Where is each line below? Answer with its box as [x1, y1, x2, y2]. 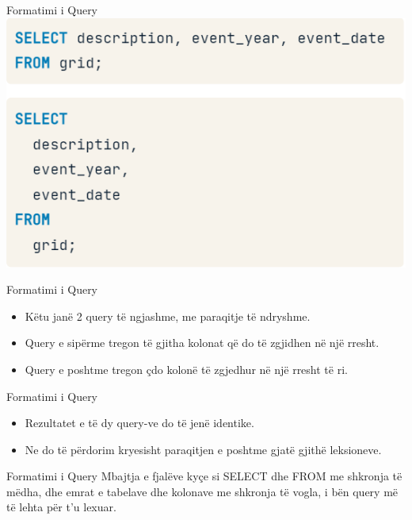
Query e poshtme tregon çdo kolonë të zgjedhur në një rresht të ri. [25, 360, 348, 377]
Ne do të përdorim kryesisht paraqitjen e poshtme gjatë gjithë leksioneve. [25, 441, 382, 457]
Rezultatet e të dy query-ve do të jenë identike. [25, 414, 254, 431]
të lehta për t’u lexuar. [6, 499, 116, 515]
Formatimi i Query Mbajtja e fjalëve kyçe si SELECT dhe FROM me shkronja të [6, 468, 402, 484]
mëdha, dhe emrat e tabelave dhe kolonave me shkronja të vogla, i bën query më [6, 483, 399, 499]
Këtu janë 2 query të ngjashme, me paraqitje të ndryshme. [25, 307, 311, 324]
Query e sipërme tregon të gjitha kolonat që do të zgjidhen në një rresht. [25, 334, 380, 351]
